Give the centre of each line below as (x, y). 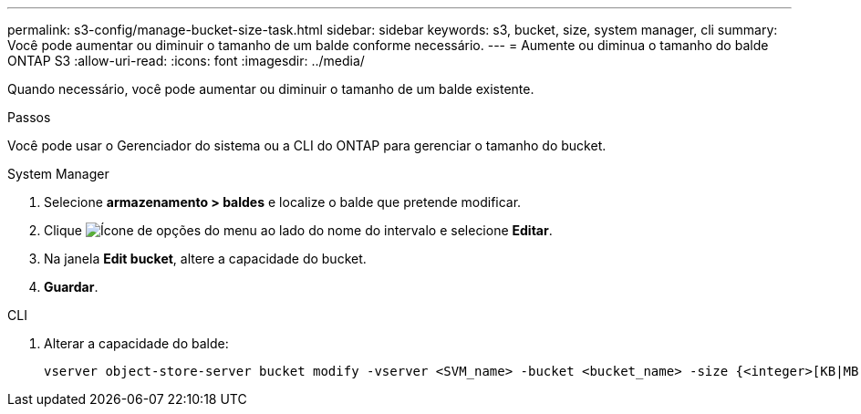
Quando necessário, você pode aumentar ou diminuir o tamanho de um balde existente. (271, 89)
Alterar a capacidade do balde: (136, 343)
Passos (29, 117)
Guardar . (71, 287)
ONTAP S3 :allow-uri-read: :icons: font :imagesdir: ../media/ (186, 61)
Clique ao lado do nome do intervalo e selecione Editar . (298, 230)
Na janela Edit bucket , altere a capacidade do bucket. (205, 259)
